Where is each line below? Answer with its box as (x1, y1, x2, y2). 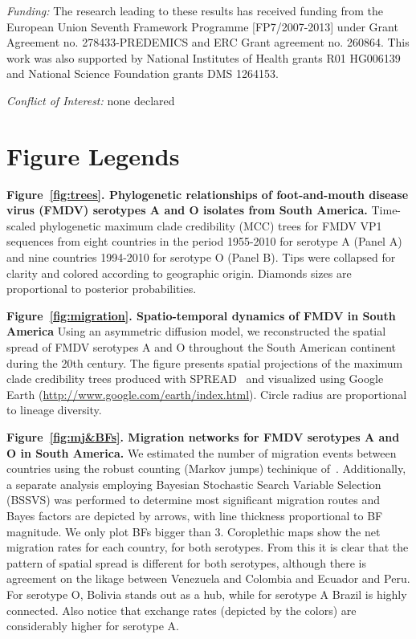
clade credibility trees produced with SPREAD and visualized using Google (6, 370, 384, 387)
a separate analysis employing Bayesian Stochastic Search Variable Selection (6, 475, 381, 492)
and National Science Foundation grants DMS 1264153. (6, 65, 279, 82)
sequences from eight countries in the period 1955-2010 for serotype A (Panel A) (6, 233, 402, 250)
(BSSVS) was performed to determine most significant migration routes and (6, 491, 381, 508)
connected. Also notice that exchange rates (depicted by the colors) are (6, 601, 357, 618)
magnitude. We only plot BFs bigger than (6, 523, 211, 539)
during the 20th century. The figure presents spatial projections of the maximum (6, 354, 403, 371)
